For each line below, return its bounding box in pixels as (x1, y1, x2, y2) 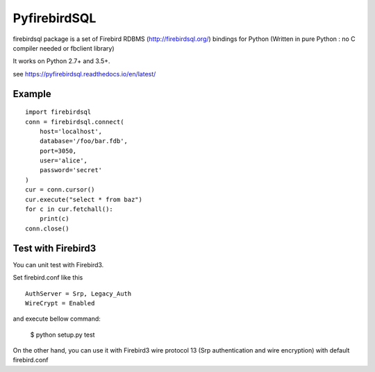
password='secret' (39, 167, 103, 174)
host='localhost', (39, 127, 103, 135)
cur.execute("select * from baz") (25, 195, 142, 203)
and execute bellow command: (12, 314, 101, 323)
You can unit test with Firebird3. (12, 260, 104, 269)
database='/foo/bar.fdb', (39, 137, 128, 145)
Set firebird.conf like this (12, 273, 83, 282)
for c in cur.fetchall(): (25, 205, 114, 213)
